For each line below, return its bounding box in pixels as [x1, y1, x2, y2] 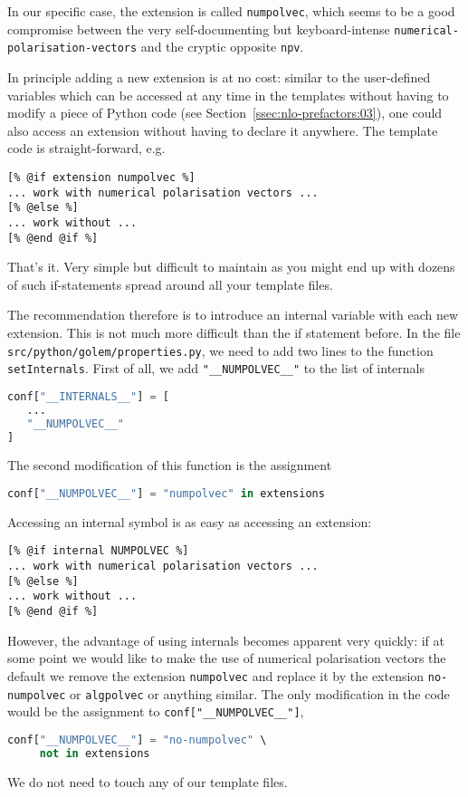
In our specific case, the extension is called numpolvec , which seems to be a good [7, 2, 455, 20]
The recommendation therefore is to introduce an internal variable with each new [7, 305, 459, 324]
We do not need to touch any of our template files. [7, 772, 288, 791]
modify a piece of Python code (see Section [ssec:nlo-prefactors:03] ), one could [7, 103, 443, 122]
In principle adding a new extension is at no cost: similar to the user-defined [7, 67, 431, 86]
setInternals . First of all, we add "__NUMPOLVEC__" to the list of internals [7, 359, 425, 378]
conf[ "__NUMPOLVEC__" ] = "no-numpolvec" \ [7, 733, 267, 746]
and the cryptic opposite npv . [140, 37, 304, 56]
